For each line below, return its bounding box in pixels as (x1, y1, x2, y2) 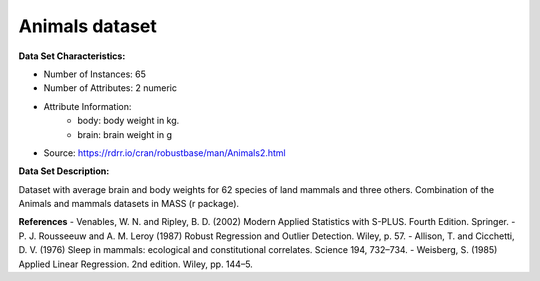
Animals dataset (18, 15, 157, 37)
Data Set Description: (18, 165, 110, 177)
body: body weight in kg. (77, 115, 180, 127)
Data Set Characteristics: (18, 50, 126, 62)
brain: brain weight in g (77, 128, 172, 140)
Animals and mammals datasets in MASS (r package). (18, 198, 240, 210)
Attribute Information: (43, 100, 132, 112)
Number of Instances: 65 (43, 68, 147, 80)
